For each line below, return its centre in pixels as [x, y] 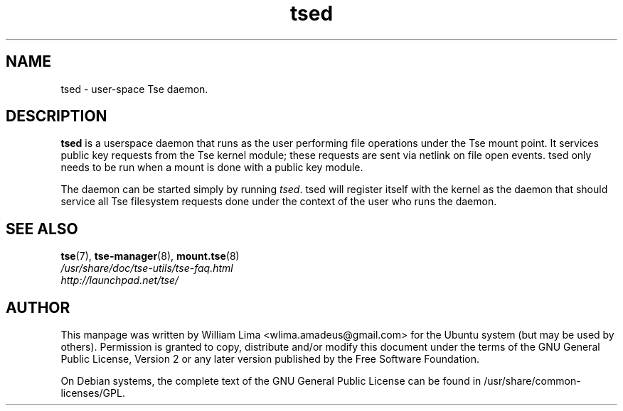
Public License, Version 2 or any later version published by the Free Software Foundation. [270, 359]
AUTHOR [38, 307]
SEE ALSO [42, 229]
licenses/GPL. [93, 393]
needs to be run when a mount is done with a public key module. [212, 168]
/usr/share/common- [532, 381]
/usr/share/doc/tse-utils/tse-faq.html [147, 268]
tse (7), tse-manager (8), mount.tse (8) [150, 256]
